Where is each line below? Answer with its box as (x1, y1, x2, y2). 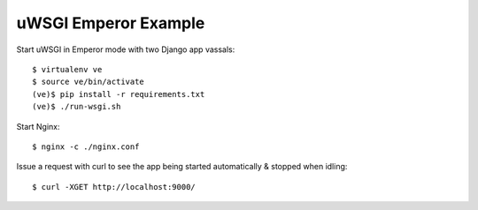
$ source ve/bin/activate (32, 77, 145, 87)
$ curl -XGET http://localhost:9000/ (32, 182, 197, 191)
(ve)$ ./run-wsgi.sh (32, 101, 121, 112)
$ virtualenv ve (32, 64, 103, 74)
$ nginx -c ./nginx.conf (32, 141, 140, 152)
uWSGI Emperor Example (16, 13, 205, 33)
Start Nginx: (16, 121, 60, 131)
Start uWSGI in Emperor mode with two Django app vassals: (16, 44, 235, 55)
